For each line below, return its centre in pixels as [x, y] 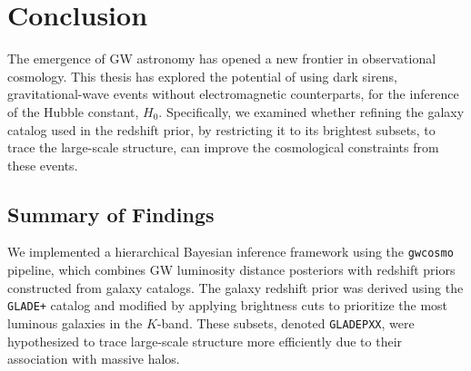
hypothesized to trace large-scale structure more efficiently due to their [205, 341]
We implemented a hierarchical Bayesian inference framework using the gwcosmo [230, 252]
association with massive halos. [94, 359]
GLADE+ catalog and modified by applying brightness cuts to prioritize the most [228, 305]
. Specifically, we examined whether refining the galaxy [311, 111]
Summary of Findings [111, 214]
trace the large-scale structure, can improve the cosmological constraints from [223, 147]
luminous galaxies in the [75, 322]
